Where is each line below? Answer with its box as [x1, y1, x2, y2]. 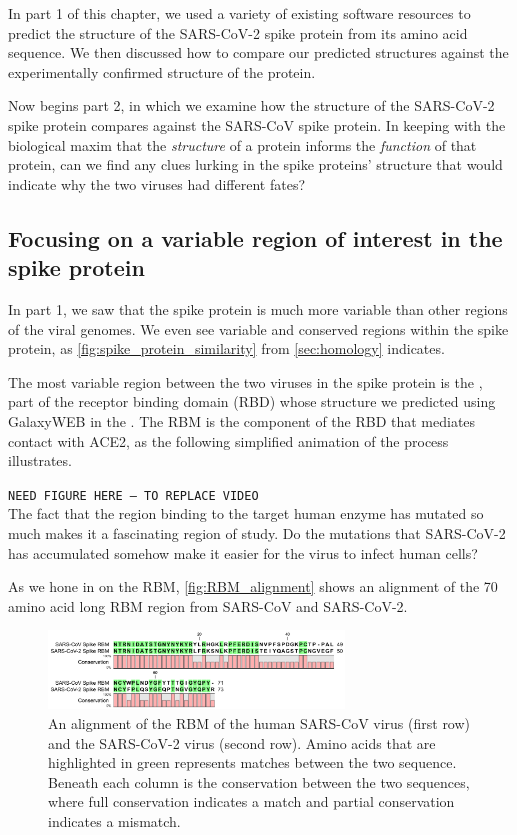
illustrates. [8, 450, 72, 471]
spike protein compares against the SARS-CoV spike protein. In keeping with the [8, 114, 506, 135]
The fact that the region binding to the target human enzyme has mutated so [8, 503, 484, 524]
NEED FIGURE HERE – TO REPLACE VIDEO [8, 488, 259, 503]
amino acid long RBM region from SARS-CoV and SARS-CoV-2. [8, 595, 408, 616]
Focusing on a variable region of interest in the [8, 222, 503, 253]
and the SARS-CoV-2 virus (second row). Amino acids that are [48, 732, 436, 753]
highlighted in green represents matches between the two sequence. [48, 752, 457, 773]
